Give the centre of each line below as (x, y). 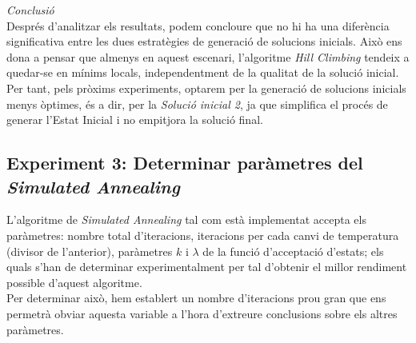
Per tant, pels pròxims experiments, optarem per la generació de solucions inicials (206, 88)
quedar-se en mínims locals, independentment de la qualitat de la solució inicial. (203, 72)
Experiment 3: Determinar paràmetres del (185, 163)
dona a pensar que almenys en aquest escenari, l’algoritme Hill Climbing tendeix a (208, 56)
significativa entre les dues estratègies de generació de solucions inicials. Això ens (204, 41)
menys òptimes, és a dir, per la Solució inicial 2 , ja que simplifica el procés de (197, 104)
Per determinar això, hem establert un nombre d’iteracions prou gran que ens (196, 298)
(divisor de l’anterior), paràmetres (90, 251)
